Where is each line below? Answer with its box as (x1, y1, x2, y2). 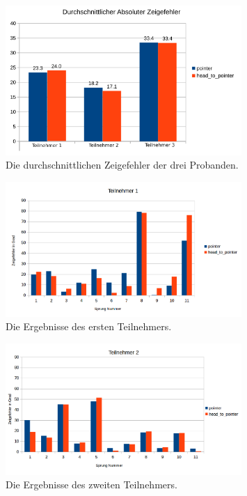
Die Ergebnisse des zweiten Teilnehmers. (6, 477, 177, 492)
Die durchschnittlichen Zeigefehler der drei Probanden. (6, 157, 239, 172)
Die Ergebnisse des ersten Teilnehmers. (6, 319, 172, 334)
